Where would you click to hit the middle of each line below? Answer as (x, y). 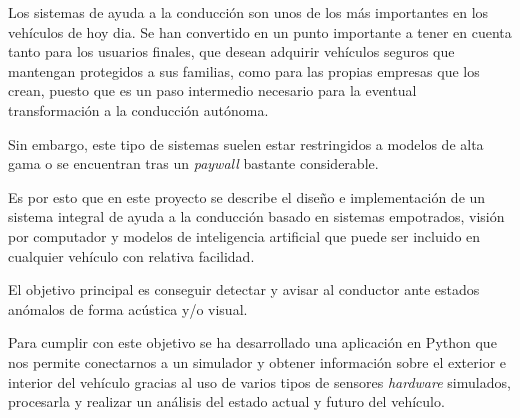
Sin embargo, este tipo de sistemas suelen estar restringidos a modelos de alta (246, 143)
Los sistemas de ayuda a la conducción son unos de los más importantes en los (248, 12)
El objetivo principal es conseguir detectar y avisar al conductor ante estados (244, 289)
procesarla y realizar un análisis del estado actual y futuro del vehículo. (226, 401)
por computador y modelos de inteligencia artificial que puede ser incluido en (244, 235)
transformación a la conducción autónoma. (138, 109)
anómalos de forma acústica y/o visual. (128, 308)
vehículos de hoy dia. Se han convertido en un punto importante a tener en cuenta (260, 31)
